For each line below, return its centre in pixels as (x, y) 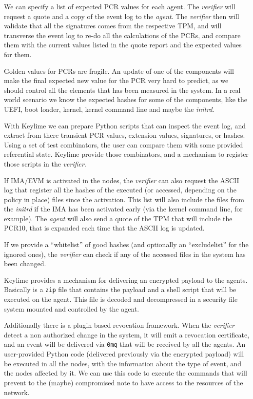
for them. (18, 54)
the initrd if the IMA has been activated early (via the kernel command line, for (123, 209)
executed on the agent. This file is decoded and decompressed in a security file (121, 299)
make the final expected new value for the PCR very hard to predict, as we (116, 80)
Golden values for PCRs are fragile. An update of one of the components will (119, 71)
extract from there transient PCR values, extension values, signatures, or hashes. (125, 135)
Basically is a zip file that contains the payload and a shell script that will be (120, 289)
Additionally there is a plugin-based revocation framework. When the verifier (119, 325)
